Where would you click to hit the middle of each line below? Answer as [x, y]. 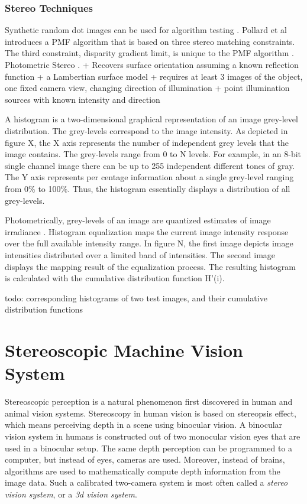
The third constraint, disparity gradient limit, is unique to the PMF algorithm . [149, 53]
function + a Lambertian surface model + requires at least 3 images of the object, [154, 76]
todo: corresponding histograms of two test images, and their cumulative [136, 297]
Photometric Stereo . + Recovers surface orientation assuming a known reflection [152, 64]
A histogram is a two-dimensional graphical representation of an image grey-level [151, 119]
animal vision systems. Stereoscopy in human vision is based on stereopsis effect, [151, 413]
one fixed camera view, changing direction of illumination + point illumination [147, 88]
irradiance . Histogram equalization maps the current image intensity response [147, 231]
